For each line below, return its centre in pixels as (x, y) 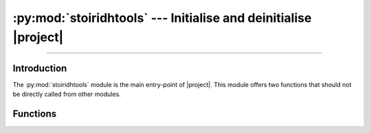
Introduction (40, 68)
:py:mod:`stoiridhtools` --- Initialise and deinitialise (162, 18)
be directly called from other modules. (67, 94)
